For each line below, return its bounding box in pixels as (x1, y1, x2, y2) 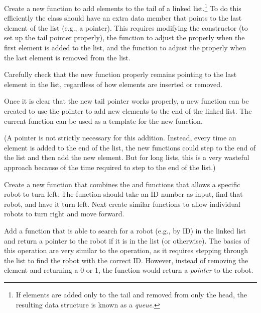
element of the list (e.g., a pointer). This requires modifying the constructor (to (4, 22, 248, 33)
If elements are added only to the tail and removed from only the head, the (16, 289, 247, 299)
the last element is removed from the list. (4, 52, 130, 62)
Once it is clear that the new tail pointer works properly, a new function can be (4, 96, 249, 106)
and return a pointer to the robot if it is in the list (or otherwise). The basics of (4, 235, 249, 246)
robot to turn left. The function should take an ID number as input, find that (4, 189, 243, 199)
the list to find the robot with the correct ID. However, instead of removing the (4, 255, 248, 265)
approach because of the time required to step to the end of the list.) (4, 162, 216, 172)
